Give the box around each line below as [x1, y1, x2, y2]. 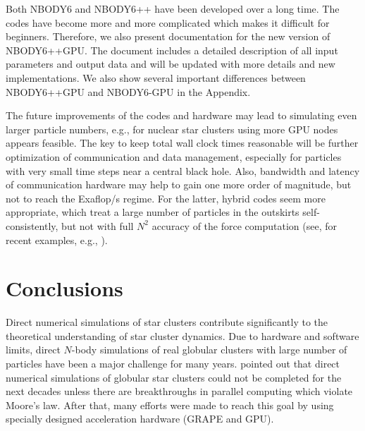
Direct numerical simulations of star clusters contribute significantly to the [6, 315, 328, 329]
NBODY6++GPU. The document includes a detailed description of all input [6, 42, 338, 57]
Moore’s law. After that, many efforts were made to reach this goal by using [6, 397, 334, 412]
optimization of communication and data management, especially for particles [6, 149, 342, 164]
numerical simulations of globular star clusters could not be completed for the [6, 370, 342, 384]
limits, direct [6, 342, 61, 357]
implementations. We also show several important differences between [6, 70, 306, 85]
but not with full [61, 218, 134, 233]
